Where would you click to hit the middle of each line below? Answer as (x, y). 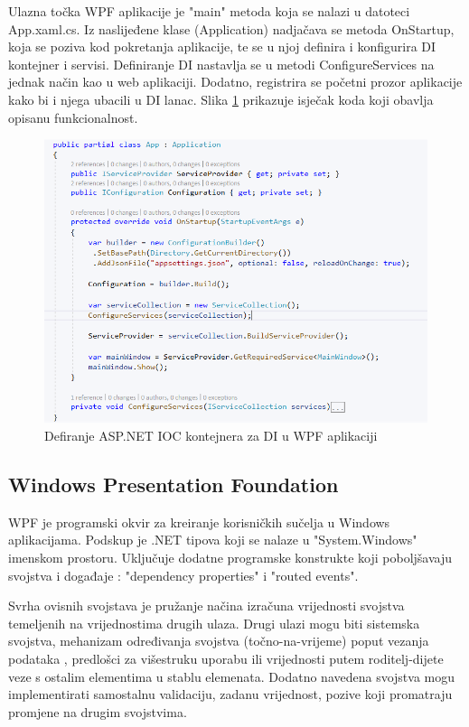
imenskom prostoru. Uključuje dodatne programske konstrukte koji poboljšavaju (230, 557)
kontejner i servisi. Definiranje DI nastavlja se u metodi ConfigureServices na (221, 64)
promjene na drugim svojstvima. (98, 711)
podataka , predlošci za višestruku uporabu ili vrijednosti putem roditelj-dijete (226, 658)
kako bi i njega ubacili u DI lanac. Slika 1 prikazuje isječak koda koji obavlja (221, 99)
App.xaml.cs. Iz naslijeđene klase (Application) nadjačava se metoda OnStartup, (231, 28)
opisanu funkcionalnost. (73, 117)
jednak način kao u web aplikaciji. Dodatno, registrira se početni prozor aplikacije (235, 82)
